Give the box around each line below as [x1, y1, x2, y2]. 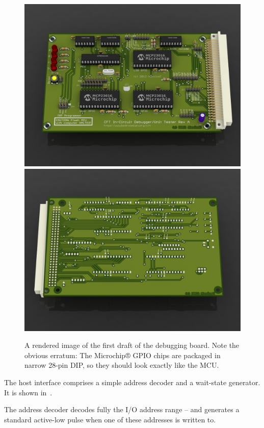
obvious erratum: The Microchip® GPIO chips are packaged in [24, 349, 221, 360]
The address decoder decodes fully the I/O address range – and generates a [4, 404, 240, 415]
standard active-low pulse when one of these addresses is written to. [4, 414, 216, 424]
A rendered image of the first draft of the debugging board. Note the [24, 340, 240, 350]
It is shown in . [4, 387, 52, 397]
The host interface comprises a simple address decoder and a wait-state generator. [4, 376, 260, 387]
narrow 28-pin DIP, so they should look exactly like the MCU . [24, 360, 219, 370]
